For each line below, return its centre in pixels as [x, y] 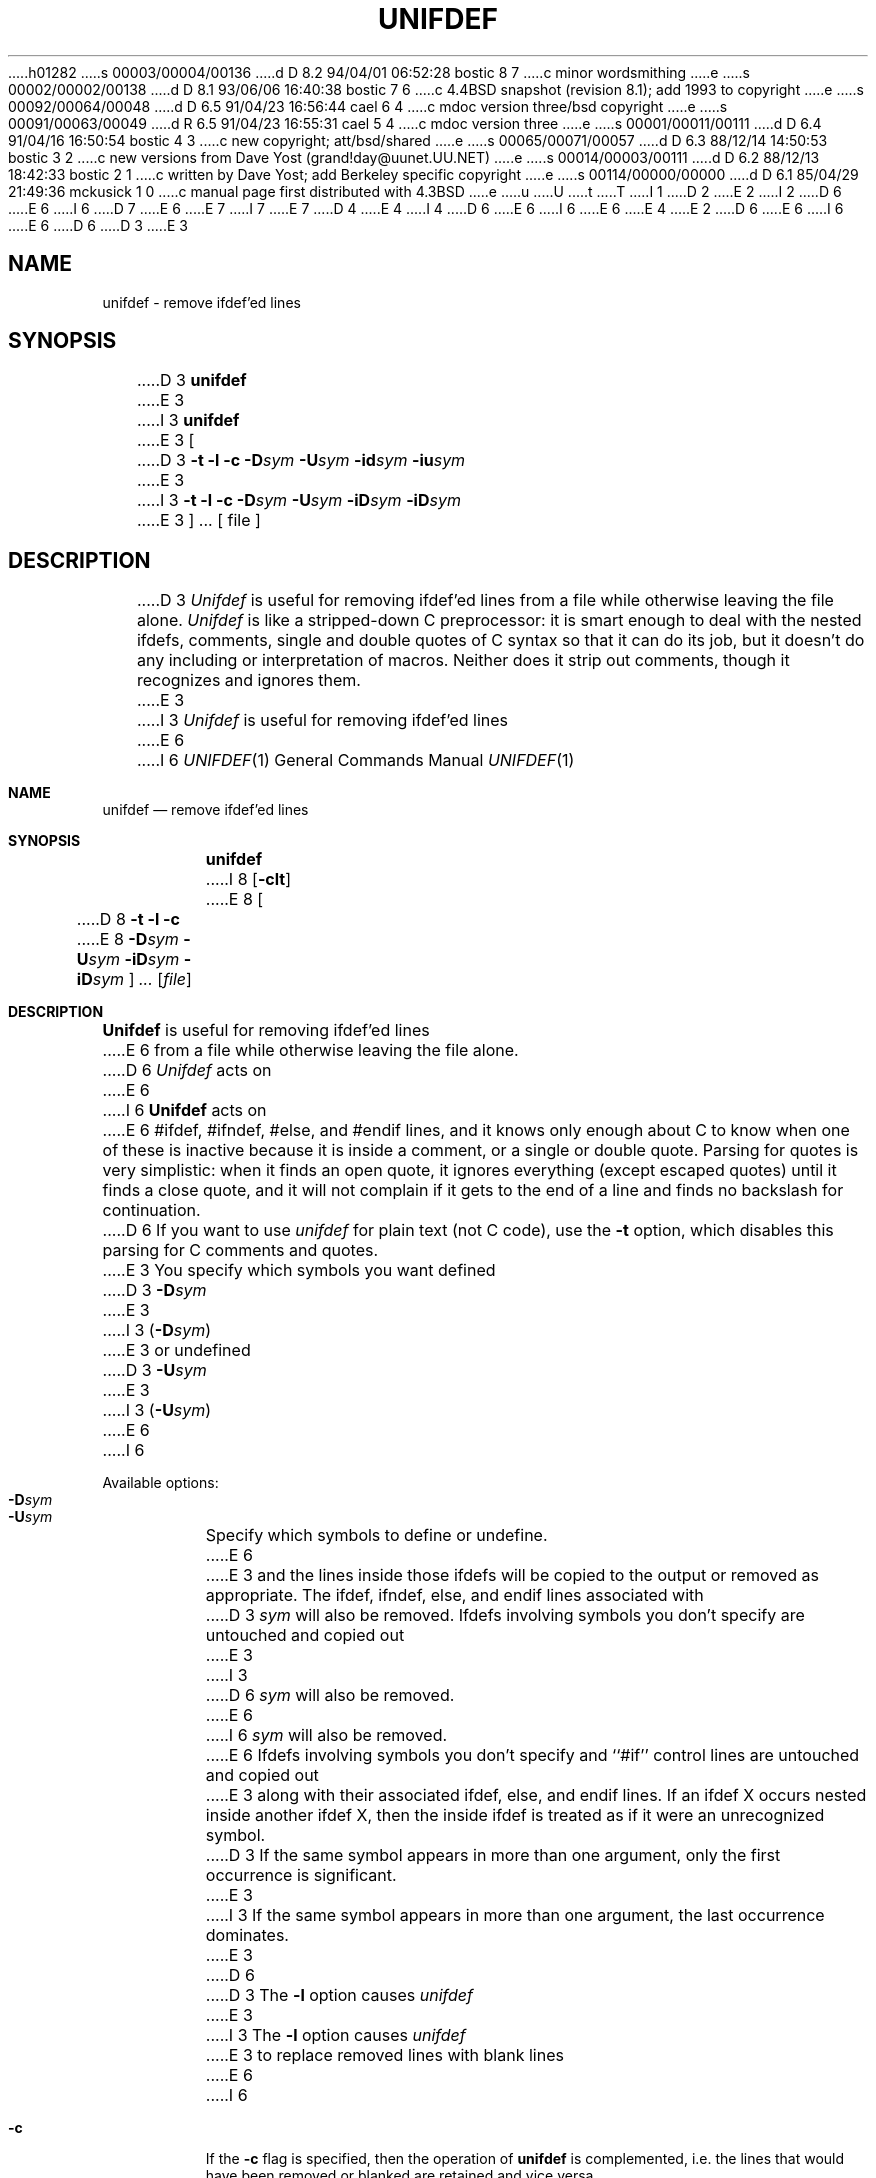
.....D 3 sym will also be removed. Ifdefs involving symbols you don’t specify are [505, 1615]
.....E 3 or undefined [176, 1350]
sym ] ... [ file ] [142, 979]
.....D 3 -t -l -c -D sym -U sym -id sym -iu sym [301, 460]
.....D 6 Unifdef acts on [187, 1070]
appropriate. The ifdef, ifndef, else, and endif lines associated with [454, 1595]
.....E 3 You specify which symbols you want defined [299, 1270]
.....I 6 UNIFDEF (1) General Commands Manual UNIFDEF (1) [355, 760]
